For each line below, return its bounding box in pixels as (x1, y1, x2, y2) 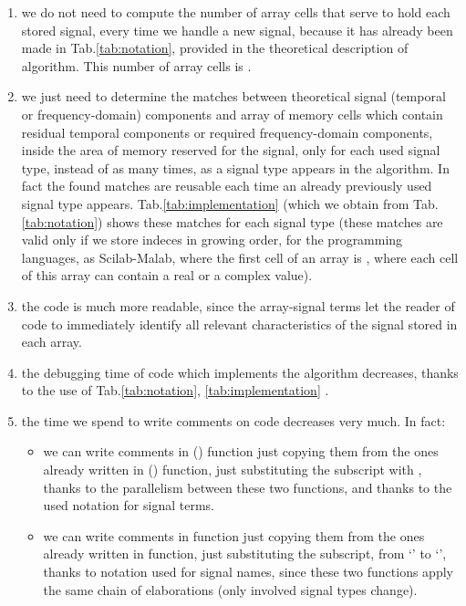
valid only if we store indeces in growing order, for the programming (21, 230, 403, 249)
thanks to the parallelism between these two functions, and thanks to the (43, 477, 452, 496)
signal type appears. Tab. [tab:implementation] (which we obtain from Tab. (21, 193, 439, 213)
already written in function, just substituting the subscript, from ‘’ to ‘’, (43, 544, 447, 563)
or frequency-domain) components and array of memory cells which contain (21, 104, 443, 123)
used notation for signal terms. (43, 496, 214, 515)
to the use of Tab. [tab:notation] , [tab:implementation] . (21, 381, 329, 400)
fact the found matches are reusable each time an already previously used (21, 176, 432, 195)
